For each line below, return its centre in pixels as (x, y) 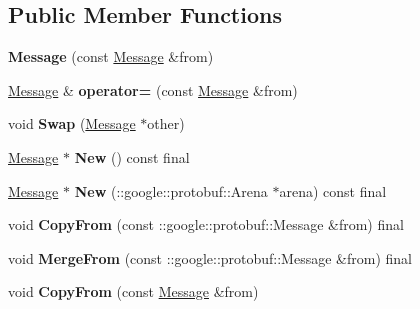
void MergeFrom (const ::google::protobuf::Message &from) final (210, 257)
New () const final (132, 156)
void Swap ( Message (72, 123)
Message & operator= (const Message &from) (153, 89)
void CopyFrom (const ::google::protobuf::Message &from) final (206, 224)
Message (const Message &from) (111, 56)
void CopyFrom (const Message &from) (133, 291)
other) (166, 123)
